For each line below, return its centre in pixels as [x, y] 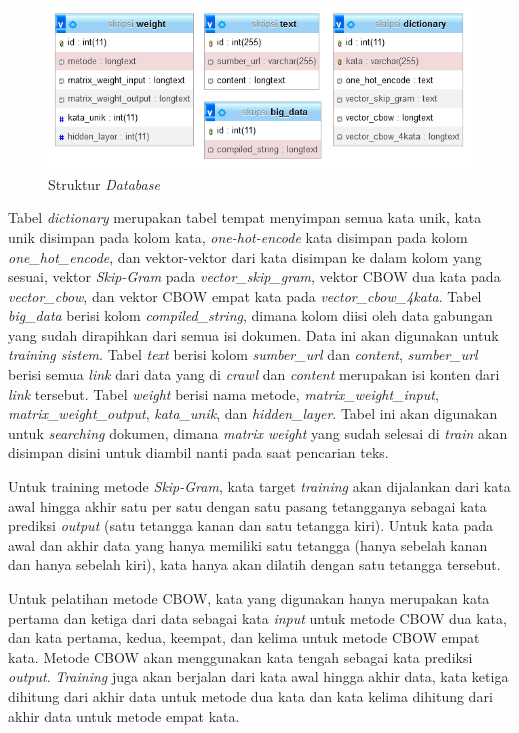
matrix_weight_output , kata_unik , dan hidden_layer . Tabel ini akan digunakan [253, 413]
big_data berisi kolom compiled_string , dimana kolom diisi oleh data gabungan [250, 315]
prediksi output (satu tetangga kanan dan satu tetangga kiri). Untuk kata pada [251, 525]
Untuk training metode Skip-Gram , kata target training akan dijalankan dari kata [259, 486]
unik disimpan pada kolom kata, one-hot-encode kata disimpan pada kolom [238, 236]
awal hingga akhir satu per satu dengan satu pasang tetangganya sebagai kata [247, 505]
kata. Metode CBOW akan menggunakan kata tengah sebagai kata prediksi [240, 656]
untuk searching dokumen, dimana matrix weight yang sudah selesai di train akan [258, 432]
